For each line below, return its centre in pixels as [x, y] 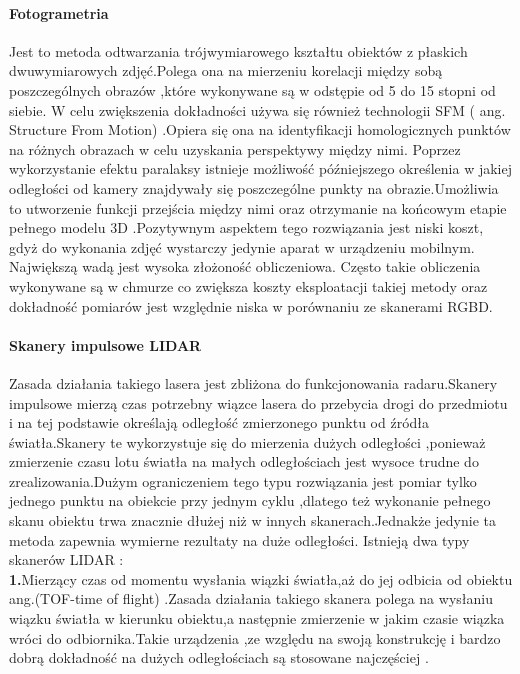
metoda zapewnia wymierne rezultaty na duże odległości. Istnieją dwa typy [239, 539]
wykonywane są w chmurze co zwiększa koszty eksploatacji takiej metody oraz [248, 285]
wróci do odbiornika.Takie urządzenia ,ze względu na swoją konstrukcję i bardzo [255, 637]
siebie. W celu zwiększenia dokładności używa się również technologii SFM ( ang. [257, 109]
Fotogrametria [59, 12]
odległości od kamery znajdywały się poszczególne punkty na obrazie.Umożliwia [254, 187]
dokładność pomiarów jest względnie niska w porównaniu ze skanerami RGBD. [251, 305]
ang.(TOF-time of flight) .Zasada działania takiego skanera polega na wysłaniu [251, 598]
